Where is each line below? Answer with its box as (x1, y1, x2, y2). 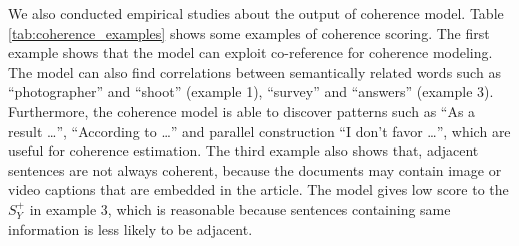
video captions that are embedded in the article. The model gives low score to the (8, 179, 509, 200)
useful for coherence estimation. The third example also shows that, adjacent (8, 140, 479, 161)
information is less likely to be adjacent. (8, 218, 253, 239)
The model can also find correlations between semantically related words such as (8, 61, 501, 82)
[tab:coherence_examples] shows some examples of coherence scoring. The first (8, 22, 490, 43)
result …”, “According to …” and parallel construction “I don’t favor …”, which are (8, 120, 511, 141)
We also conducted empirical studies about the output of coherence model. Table (8, 3, 504, 23)
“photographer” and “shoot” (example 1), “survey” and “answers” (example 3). (8, 81, 494, 102)
